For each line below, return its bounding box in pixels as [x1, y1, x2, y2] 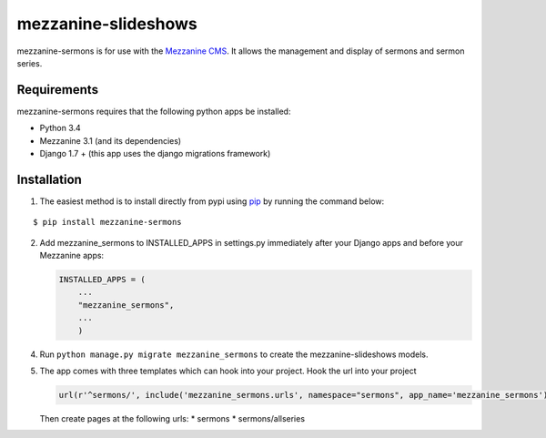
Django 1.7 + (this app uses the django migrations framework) [39, 148, 271, 159]
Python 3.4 [39, 123, 81, 134]
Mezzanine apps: [39, 250, 105, 261]
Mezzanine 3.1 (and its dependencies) [39, 135, 182, 146]
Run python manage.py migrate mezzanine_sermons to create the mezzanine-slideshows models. [39, 349, 429, 360]
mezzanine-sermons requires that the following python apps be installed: [16, 106, 291, 117]
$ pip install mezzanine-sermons [33, 217, 182, 228]
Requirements [16, 82, 99, 97]
